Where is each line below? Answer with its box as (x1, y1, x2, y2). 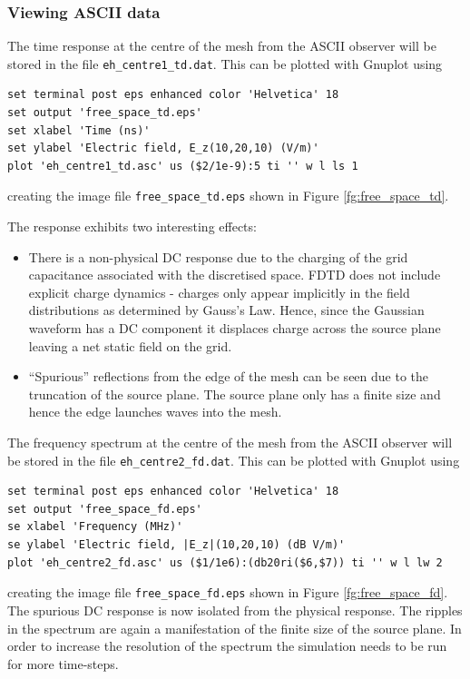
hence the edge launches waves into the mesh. (28, 402, 282, 421)
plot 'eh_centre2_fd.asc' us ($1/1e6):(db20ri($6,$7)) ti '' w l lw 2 (7, 556, 443, 569)
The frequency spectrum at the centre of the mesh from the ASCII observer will (7, 433, 453, 452)
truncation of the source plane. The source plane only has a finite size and (28, 384, 441, 403)
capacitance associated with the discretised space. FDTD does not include (28, 265, 441, 284)
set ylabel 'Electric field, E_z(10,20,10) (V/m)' (7, 142, 319, 155)
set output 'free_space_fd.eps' (7, 502, 202, 516)
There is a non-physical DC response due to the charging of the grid (28, 247, 408, 266)
